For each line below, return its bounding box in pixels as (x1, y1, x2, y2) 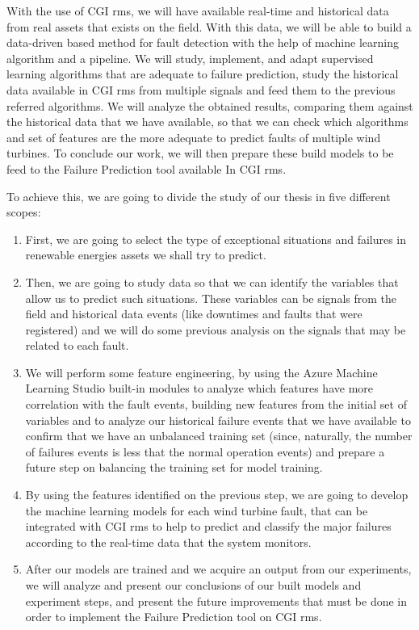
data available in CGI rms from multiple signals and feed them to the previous (6, 81, 396, 98)
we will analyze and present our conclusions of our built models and (25, 577, 362, 593)
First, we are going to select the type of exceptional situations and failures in (25, 230, 407, 247)
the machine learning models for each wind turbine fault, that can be (25, 502, 368, 519)
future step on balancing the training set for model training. (25, 459, 323, 476)
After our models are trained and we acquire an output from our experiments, (25, 561, 412, 577)
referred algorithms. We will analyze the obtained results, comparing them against (6, 97, 413, 114)
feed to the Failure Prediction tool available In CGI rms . (6, 160, 287, 177)
